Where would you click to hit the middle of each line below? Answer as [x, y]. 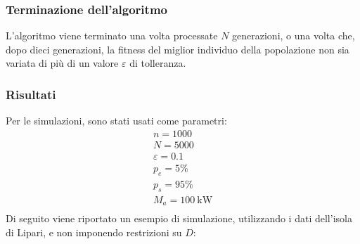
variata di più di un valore [62, 63]
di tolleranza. [158, 63]
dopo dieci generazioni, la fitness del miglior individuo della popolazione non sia [178, 49]
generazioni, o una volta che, [294, 36]
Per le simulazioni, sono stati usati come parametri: [116, 121]
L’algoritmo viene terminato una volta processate [112, 36]
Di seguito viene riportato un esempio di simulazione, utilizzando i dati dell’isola [179, 218]
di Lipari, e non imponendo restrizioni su [94, 232]
